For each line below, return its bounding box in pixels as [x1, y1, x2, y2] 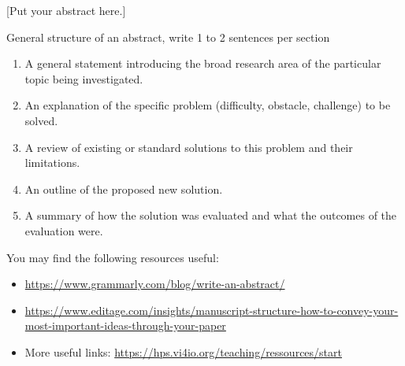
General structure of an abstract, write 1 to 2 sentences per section [6, 28, 330, 45]
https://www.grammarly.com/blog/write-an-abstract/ [24, 275, 285, 292]
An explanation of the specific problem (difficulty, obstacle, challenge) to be [24, 97, 391, 113]
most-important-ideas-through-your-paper [24, 317, 226, 334]
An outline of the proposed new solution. [24, 180, 223, 197]
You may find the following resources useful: [6, 249, 219, 265]
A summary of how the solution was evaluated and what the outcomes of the [24, 207, 397, 224]
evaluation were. [24, 222, 103, 238]
